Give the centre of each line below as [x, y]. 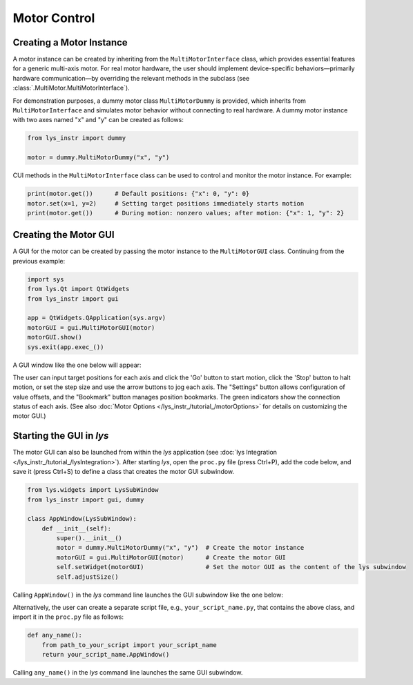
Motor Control [54, 18]
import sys [46, 279]
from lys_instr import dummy [77, 138]
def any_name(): [55, 635]
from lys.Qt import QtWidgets [78, 289]
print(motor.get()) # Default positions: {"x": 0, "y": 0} [138, 194]
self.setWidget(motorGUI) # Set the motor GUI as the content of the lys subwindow [231, 567]
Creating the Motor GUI [64, 235]
